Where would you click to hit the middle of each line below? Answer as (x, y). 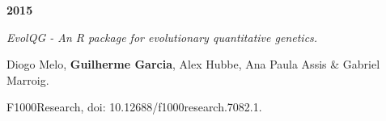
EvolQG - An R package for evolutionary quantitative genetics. (162, 37)
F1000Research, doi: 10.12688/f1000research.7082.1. (134, 107)
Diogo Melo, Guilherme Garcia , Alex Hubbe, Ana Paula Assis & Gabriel (193, 64)
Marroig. (28, 79)
